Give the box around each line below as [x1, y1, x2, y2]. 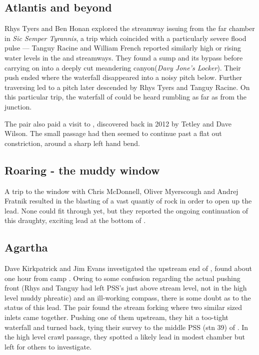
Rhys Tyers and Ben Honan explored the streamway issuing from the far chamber [4, 23, 255, 33]
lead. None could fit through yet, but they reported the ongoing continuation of [4, 205, 248, 215]
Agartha [4, 239, 48, 255]
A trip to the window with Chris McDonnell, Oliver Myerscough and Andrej [4, 185, 238, 196]
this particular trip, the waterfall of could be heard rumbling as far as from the [4, 91, 246, 102]
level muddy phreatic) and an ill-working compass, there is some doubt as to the [4, 292, 251, 302]
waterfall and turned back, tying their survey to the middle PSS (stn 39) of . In [4, 321, 248, 332]
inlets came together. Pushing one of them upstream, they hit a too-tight [4, 312, 228, 322]
